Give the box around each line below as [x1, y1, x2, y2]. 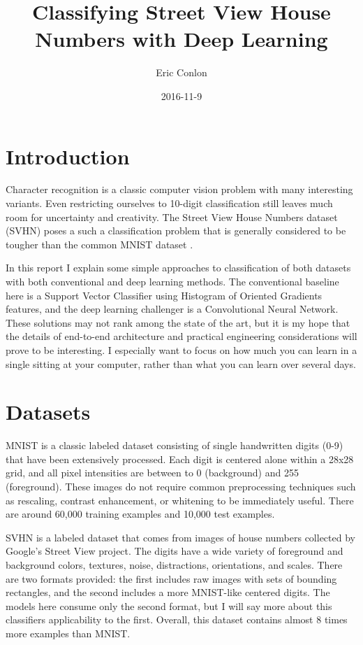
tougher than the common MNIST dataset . [6, 236, 193, 251]
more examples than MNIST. [6, 626, 131, 640]
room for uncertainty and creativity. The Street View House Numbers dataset [6, 209, 338, 224]
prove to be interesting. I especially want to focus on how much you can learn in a [6, 342, 357, 357]
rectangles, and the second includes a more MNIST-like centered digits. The [6, 585, 330, 600]
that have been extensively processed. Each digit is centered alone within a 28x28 [6, 451, 354, 466]
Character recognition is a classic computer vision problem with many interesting [6, 182, 353, 197]
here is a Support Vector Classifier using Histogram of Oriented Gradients [6, 288, 323, 302]
